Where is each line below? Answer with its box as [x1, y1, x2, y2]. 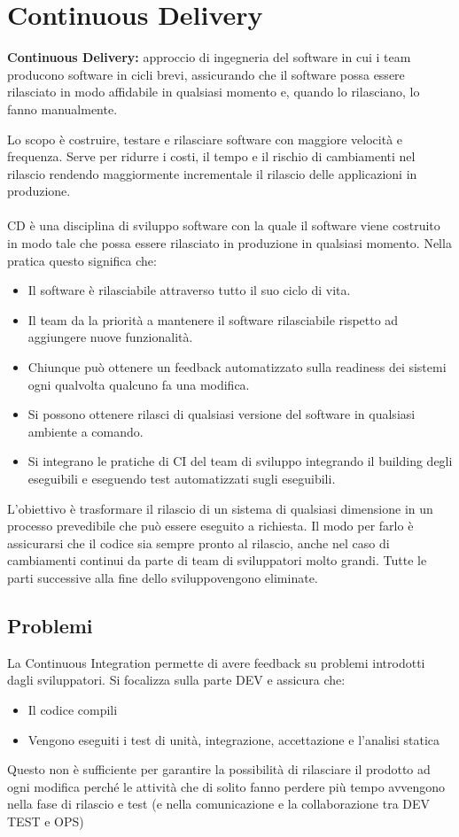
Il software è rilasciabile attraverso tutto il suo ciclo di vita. [27, 281, 351, 299]
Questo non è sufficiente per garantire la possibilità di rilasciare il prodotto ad [7, 760, 431, 779]
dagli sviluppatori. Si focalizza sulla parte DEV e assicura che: [7, 670, 346, 689]
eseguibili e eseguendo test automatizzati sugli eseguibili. [27, 469, 336, 487]
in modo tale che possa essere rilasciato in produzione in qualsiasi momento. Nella [7, 234, 452, 252]
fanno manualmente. [7, 99, 118, 118]
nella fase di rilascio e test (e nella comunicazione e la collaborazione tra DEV [7, 794, 431, 813]
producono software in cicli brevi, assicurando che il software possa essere [7, 65, 405, 83]
